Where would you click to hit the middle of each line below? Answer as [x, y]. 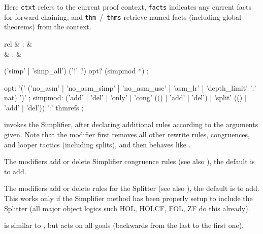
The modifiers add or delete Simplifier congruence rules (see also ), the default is [129, 161]
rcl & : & [18, 43]
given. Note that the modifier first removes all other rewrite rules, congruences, [127, 134]
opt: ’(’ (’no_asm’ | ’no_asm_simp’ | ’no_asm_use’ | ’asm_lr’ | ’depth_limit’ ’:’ [130, 87]
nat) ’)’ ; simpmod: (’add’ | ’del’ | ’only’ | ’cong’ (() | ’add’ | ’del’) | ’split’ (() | [125, 97]
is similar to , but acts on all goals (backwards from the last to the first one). [124, 225]
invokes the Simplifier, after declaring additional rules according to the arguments [131, 124]
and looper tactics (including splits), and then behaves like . [97, 144]
